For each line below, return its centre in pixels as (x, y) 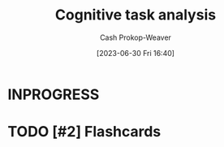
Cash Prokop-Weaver (136, 37)
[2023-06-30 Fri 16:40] (136, 53)
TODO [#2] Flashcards (84, 132)
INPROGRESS (54, 94)
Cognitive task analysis (136, 15)
